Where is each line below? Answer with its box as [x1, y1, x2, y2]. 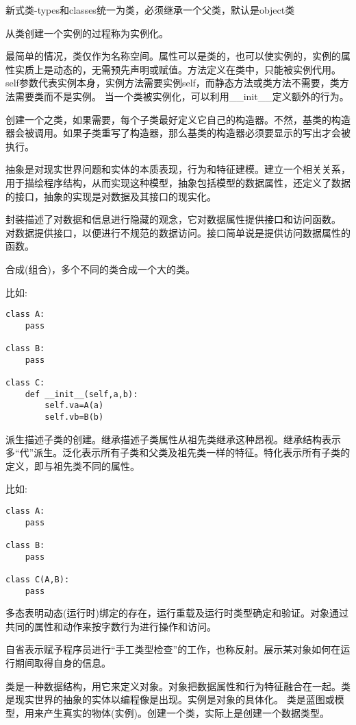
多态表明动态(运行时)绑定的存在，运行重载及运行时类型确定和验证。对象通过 [5, 606, 348, 620]
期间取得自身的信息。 [14, 656, 111, 670]
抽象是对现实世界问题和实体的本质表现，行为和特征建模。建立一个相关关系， [5, 162, 351, 176]
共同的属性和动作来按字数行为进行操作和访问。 [5, 619, 216, 633]
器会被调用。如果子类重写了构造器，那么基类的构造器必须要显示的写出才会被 [5, 126, 351, 140]
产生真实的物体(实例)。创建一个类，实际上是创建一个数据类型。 [43, 705, 329, 720]
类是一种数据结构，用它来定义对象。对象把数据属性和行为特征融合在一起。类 [5, 678, 351, 693]
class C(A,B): [5, 574, 70, 584]
